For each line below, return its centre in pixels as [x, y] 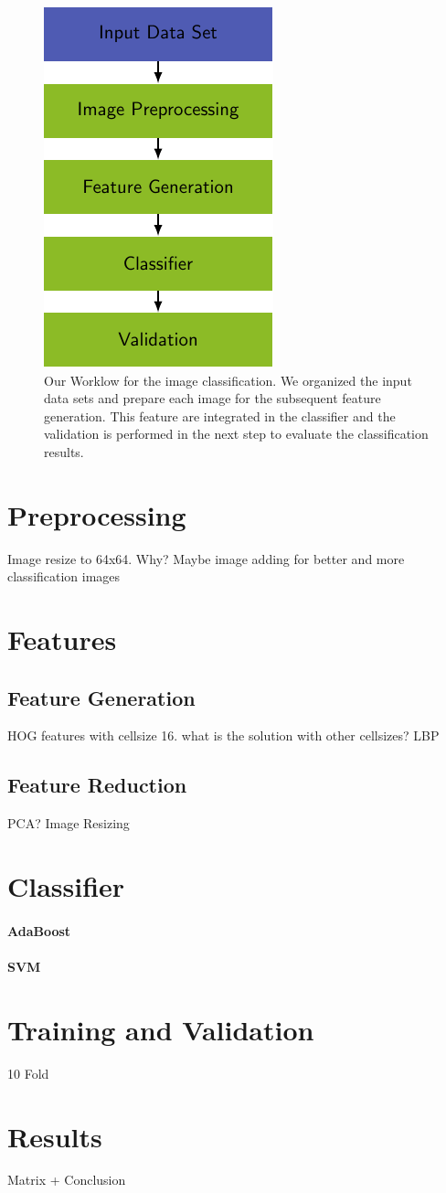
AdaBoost [39, 930]
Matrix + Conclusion [67, 1180]
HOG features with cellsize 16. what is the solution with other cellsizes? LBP [223, 735]
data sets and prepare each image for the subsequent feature [212, 398]
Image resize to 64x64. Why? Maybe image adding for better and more [206, 558]
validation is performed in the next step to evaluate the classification [236, 434]
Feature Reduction [97, 785]
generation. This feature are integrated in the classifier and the [220, 415]
